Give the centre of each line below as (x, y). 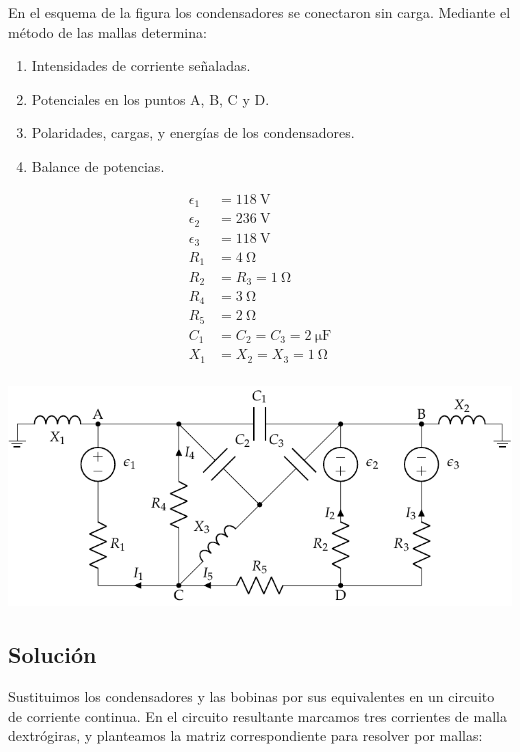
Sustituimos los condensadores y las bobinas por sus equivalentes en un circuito (251, 696)
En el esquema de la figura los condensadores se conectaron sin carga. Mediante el (259, 12)
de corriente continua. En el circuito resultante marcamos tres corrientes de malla (257, 715)
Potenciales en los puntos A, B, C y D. (150, 98)
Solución (52, 654)
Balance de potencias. (98, 165)
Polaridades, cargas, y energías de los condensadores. (193, 132)
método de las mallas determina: (107, 31)
